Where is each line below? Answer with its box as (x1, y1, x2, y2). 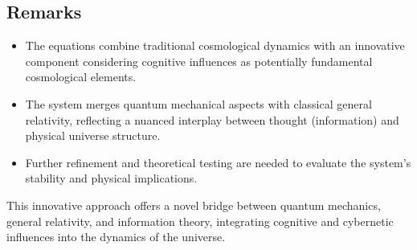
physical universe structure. (25, 127, 161, 144)
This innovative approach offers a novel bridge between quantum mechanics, (6, 196, 381, 213)
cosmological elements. (25, 68, 137, 85)
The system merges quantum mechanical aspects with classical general (25, 95, 372, 112)
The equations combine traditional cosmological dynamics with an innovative (25, 37, 405, 54)
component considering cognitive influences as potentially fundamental (25, 52, 373, 69)
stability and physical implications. (25, 170, 198, 186)
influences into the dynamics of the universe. (6, 228, 226, 245)
